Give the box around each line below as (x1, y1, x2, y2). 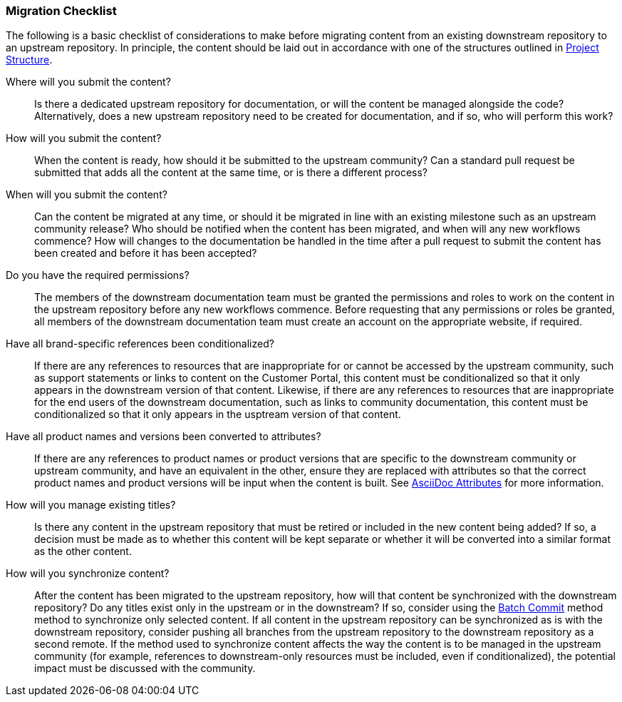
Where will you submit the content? (6, 76, 171, 88)
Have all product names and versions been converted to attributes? (6, 430, 321, 443)
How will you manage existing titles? (6, 499, 176, 512)
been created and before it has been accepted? (34, 247, 257, 260)
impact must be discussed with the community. (34, 662, 256, 675)
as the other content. (34, 545, 132, 558)
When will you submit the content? (6, 188, 167, 201)
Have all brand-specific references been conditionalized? (6, 337, 274, 350)
